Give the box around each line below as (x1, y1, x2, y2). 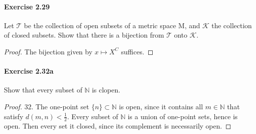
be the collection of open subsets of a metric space (24, 20, 176, 30)
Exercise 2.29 (4, 1, 50, 11)
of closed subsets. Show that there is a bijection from (4, 30, 165, 40)
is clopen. (91, 85, 121, 95)
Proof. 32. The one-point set (4, 101, 89, 111)
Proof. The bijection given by (4, 46, 92, 56)
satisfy (4, 111, 24, 121)
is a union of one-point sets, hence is (128, 111, 238, 121)
